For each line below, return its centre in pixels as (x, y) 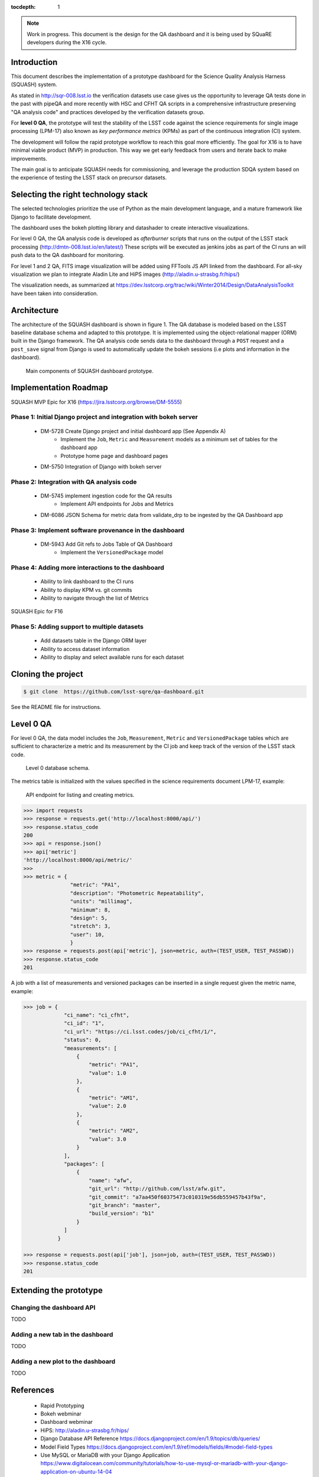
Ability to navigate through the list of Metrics (95, 598)
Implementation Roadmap (60, 388)
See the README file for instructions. (56, 707)
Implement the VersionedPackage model (112, 552)
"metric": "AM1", (114, 1098)
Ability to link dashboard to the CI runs (87, 581)
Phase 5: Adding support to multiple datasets (77, 627)
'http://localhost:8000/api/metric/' (78, 860)
